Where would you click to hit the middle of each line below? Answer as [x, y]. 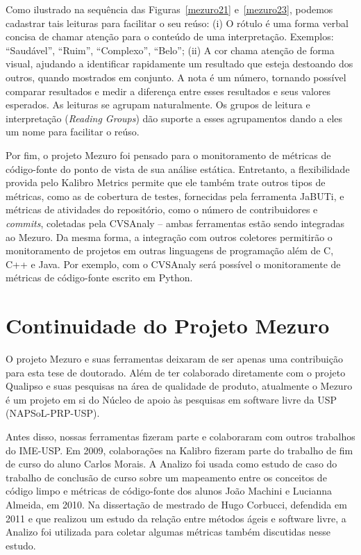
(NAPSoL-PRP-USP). [53, 413]
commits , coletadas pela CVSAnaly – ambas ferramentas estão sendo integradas [175, 223]
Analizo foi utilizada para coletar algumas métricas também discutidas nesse [168, 532]
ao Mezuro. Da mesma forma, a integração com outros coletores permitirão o [169, 237]
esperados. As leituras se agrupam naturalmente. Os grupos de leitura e [158, 105]
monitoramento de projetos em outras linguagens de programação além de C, [170, 250]
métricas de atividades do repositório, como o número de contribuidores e [162, 209]
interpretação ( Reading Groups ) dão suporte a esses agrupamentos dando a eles [174, 118]
